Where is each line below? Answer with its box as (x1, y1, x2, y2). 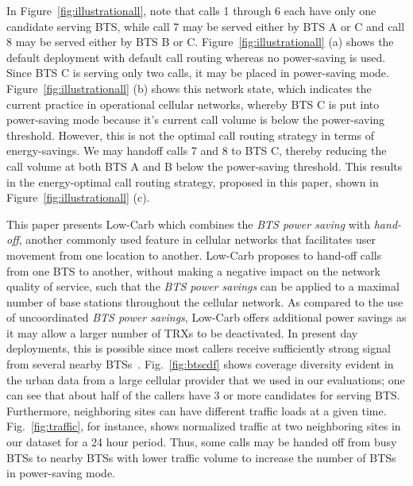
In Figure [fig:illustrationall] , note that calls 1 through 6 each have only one (6, 2, 376, 18)
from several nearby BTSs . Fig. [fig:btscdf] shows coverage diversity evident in (6, 356, 394, 372)
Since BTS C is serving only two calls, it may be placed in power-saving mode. (6, 64, 389, 81)
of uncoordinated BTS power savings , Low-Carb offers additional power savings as (6, 309, 407, 326)
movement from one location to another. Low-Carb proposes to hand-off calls (6, 246, 382, 263)
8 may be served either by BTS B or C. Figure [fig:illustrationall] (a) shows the (6, 33, 394, 50)
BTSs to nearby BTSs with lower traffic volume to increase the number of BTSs (6, 449, 396, 465)
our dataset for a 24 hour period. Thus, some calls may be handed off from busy (6, 434, 397, 450)
